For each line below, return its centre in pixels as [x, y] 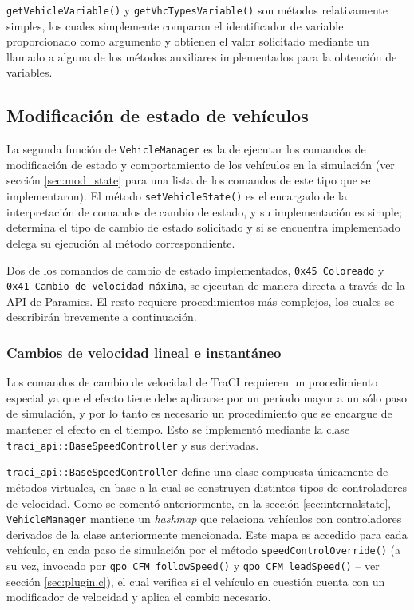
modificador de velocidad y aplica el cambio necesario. [139, 597]
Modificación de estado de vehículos [158, 115]
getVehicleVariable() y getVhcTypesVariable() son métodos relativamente [197, 10]
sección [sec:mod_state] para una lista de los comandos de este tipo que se [189, 180]
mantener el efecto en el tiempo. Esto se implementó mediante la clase [178, 429]
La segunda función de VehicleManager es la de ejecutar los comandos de [186, 149]
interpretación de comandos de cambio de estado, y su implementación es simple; [204, 211]
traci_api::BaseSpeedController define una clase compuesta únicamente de [197, 471]
